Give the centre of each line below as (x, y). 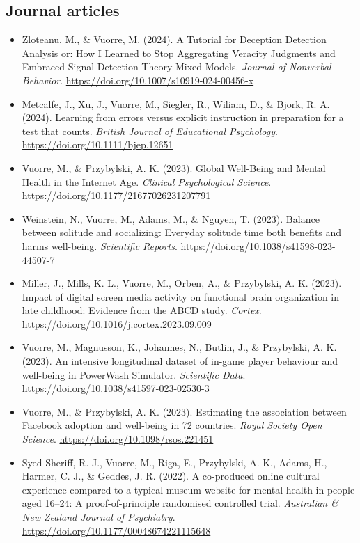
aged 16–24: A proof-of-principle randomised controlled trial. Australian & (180, 503)
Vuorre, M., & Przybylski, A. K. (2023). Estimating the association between (184, 411)
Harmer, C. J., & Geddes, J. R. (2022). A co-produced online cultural (171, 476)
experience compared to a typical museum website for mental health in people (188, 489)
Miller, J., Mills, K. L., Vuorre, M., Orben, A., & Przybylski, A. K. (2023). (182, 283)
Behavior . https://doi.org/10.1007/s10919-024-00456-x (138, 80)
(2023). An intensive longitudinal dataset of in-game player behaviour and (180, 361)
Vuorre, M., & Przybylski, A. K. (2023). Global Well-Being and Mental (174, 167)
